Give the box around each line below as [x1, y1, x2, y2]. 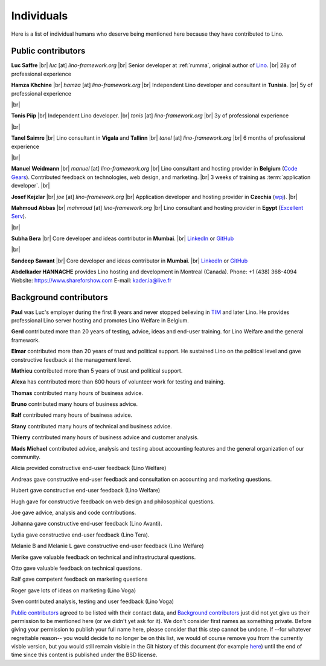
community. [11, 454, 40, 461]
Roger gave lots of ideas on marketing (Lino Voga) [11, 587, 136, 594]
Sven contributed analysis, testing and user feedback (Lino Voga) [11, 598, 174, 605]
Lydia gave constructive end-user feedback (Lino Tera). [11, 531, 150, 538]
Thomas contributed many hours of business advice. [11, 389, 144, 396]
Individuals [11, 9, 68, 22]
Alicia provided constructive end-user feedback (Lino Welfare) [11, 465, 167, 472]
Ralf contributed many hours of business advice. [11, 411, 133, 419]
